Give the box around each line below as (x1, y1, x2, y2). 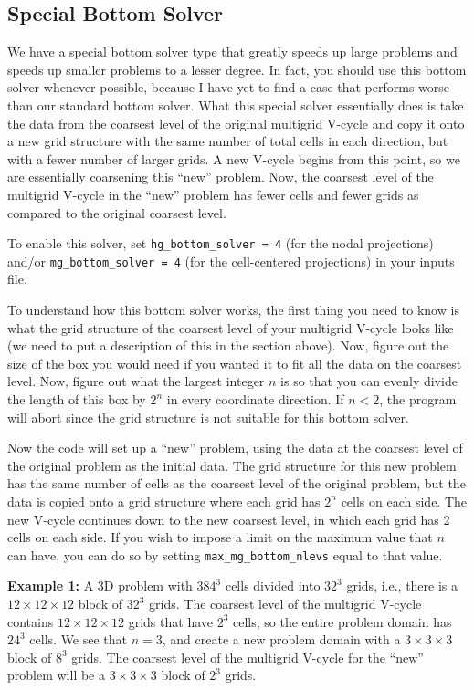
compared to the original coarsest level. (7, 203, 226, 222)
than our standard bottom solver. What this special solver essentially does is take (7, 95, 464, 114)
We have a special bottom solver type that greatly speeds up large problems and (7, 42, 458, 61)
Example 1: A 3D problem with (7, 576, 193, 595)
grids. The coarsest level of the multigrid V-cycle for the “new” (71, 647, 424, 666)
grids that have (128, 612, 213, 631)
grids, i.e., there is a (346, 576, 458, 595)
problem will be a (7, 665, 105, 685)
